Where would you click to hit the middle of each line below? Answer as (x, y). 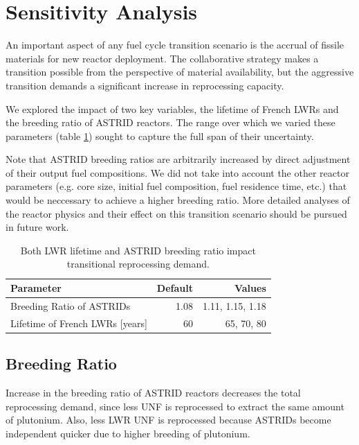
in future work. (37, 227)
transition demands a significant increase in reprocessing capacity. (145, 85)
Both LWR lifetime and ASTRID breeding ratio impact (138, 250)
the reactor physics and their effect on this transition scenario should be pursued (176, 213)
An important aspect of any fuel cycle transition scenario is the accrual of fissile (175, 45)
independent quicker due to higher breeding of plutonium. (128, 433)
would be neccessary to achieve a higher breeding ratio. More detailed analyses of (178, 200)
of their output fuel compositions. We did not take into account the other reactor (177, 172)
